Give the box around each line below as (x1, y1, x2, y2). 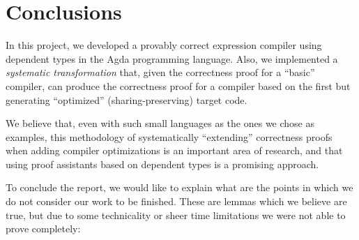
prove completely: (6, 221, 81, 236)
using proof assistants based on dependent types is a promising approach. (6, 156, 319, 171)
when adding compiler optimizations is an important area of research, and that (6, 143, 343, 158)
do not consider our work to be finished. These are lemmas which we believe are (6, 194, 347, 209)
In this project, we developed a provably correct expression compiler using (6, 38, 322, 52)
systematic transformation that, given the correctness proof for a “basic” (6, 65, 315, 80)
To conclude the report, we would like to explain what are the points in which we (6, 180, 353, 195)
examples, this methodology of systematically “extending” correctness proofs (6, 129, 333, 144)
